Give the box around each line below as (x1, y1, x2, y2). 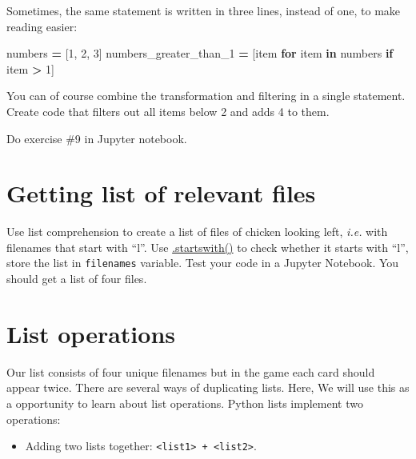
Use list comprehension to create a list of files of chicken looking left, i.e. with (6, 223, 388, 240)
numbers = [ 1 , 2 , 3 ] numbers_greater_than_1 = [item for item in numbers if (6, 45, 394, 62)
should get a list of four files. (6, 270, 147, 287)
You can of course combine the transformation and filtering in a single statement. (6, 87, 406, 104)
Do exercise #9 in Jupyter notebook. (6, 130, 187, 146)
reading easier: (6, 18, 78, 34)
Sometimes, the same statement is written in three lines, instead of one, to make (6, 2, 401, 18)
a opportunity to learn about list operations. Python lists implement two (6, 395, 363, 412)
